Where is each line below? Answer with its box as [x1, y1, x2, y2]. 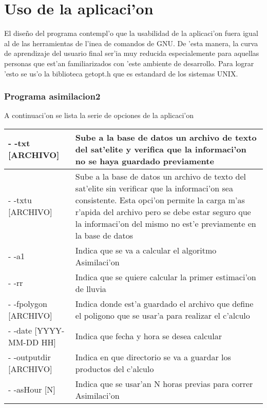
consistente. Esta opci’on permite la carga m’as [75, 193, 245, 206]
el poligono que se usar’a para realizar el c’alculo [75, 309, 250, 321]
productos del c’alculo [75, 362, 154, 375]
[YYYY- [34, 324, 65, 336]
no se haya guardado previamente [75, 154, 214, 167]
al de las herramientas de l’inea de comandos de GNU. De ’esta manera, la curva [4, 37, 258, 48]
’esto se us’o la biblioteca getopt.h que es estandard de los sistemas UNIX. [4, 68, 238, 79]
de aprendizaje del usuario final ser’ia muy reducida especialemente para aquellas [4, 48, 259, 59]
